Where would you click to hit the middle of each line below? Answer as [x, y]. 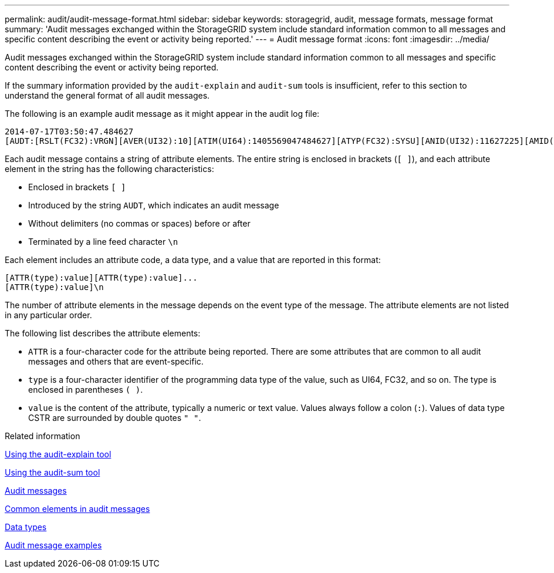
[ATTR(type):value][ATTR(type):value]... [101, 278]
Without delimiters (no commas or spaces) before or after [139, 223]
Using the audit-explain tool [58, 454]
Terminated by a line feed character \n [103, 242]
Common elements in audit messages [77, 509]
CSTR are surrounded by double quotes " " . [115, 418]
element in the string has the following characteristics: [109, 169]
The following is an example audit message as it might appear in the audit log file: [162, 114]
